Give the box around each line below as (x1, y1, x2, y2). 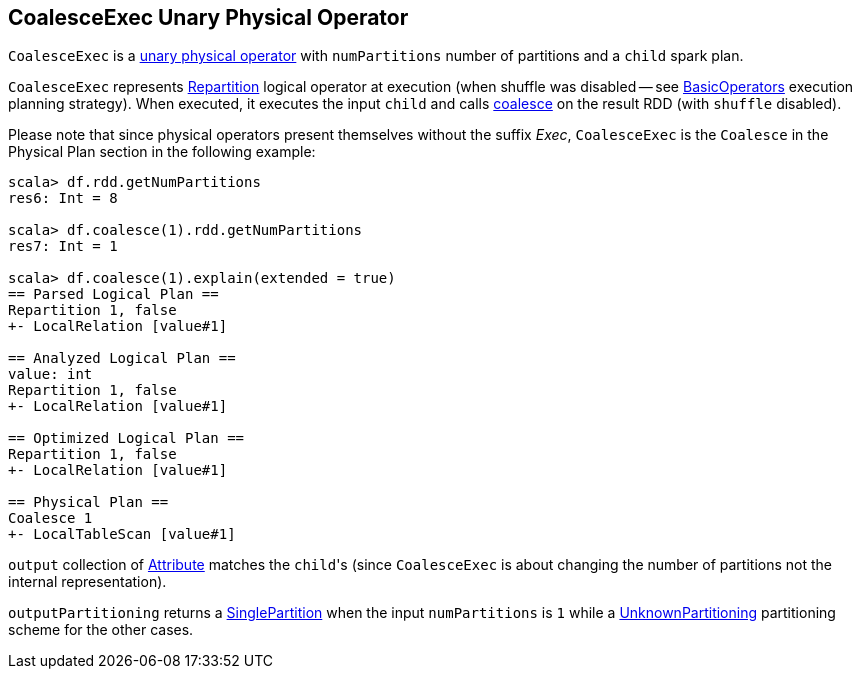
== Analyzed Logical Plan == (8, 350, 236, 367)
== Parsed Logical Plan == (8, 286, 219, 303)
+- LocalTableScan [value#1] (8, 526, 236, 543)
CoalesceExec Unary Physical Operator (8, 5, 409, 30)
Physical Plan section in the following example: (8, 143, 316, 161)
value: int (8, 366, 93, 383)
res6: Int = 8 (8, 190, 118, 207)
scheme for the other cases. (8, 621, 194, 639)
